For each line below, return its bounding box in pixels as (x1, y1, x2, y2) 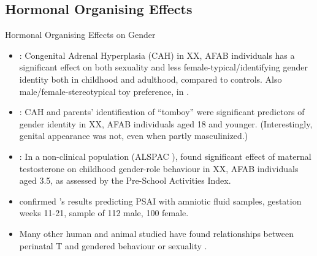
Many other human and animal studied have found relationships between (19, 227, 294, 239)
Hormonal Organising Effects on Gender (5, 28, 156, 41)
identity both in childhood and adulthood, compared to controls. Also (19, 72, 282, 85)
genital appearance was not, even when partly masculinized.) (19, 129, 248, 142)
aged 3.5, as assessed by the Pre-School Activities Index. (19, 174, 231, 187)
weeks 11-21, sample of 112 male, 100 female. (19, 206, 189, 219)
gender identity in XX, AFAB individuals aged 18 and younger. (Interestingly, (19, 117, 313, 130)
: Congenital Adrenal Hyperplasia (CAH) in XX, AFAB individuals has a (19, 48, 295, 61)
